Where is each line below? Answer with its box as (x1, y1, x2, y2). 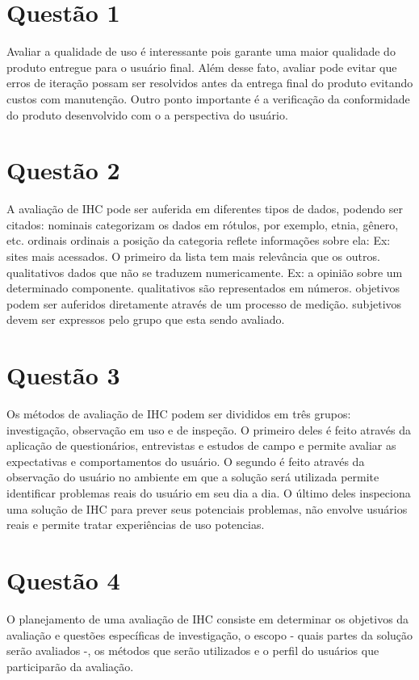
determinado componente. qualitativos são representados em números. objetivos (6, 279, 400, 296)
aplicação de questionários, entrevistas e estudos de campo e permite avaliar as (6, 437, 396, 454)
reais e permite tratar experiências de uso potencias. (6, 516, 265, 533)
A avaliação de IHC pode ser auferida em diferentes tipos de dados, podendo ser (6, 200, 403, 217)
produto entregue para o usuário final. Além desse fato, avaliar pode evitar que (6, 58, 397, 75)
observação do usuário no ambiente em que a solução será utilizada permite (6, 468, 379, 485)
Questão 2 (6, 153, 120, 187)
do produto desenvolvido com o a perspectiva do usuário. (6, 106, 288, 123)
